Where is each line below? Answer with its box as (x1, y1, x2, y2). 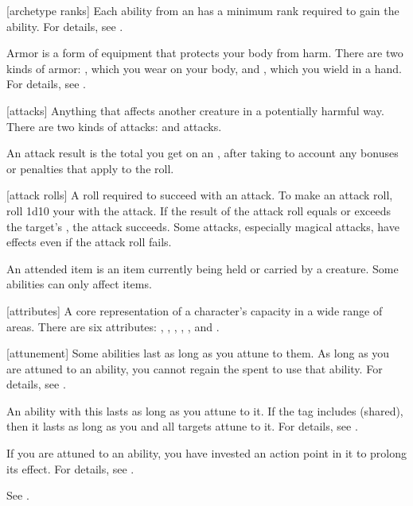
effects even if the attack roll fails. (6, 234, 172, 250)
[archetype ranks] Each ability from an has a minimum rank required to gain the (6, 2, 399, 18)
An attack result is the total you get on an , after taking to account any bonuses (6, 145, 399, 161)
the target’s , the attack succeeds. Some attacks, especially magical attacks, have (6, 218, 399, 234)
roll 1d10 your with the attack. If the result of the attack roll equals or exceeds (6, 202, 392, 218)
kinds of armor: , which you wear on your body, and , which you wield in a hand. (6, 60, 402, 76)
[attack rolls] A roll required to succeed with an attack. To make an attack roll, (6, 187, 393, 203)
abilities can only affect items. (6, 276, 152, 292)
